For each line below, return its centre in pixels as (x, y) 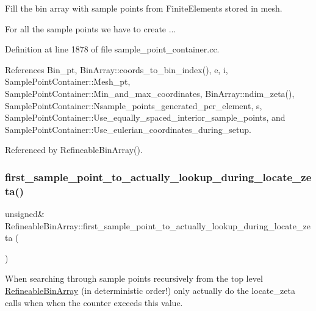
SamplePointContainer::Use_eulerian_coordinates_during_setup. (128, 129)
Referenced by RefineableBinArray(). (74, 150)
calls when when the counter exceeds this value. (94, 302)
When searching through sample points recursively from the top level (134, 278)
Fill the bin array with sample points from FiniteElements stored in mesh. (144, 8)
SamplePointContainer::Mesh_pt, (68, 81)
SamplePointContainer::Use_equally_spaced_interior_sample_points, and (145, 117)
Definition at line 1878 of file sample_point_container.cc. (112, 49)
